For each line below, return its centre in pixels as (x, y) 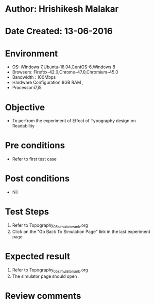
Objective (25, 107)
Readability (23, 126)
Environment (32, 53)
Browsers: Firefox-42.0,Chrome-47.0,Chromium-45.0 (65, 72)
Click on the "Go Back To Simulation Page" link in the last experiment (81, 232)
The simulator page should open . (46, 276)
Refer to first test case (34, 159)
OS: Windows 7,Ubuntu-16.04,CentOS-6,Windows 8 (64, 67)
